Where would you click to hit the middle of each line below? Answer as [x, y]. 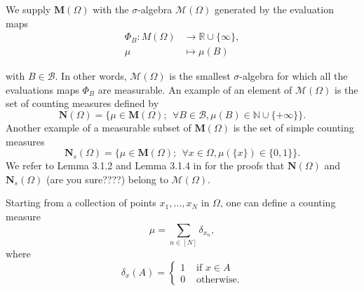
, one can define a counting [278, 203]
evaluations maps [42, 89]
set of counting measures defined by [82, 103]
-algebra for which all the [294, 76]
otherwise [217, 279]
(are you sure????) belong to [107, 179]
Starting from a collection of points [81, 203]
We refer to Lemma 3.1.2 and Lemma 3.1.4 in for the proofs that [145, 165]
